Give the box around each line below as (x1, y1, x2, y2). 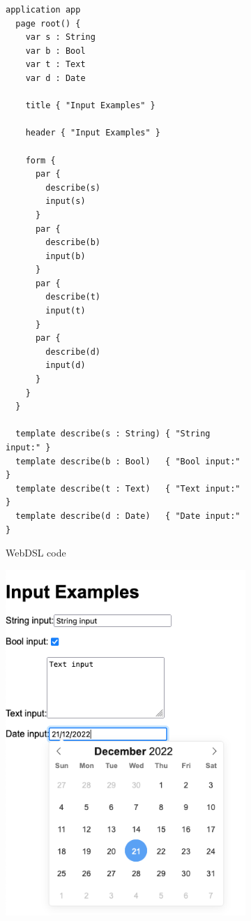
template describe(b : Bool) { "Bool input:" (15, 456, 241, 466)
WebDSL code (6, 545, 66, 560)
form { (25, 155, 56, 165)
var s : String (25, 32, 96, 43)
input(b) (45, 251, 86, 261)
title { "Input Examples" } (25, 101, 155, 111)
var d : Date (25, 73, 86, 83)
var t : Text (25, 59, 86, 70)
